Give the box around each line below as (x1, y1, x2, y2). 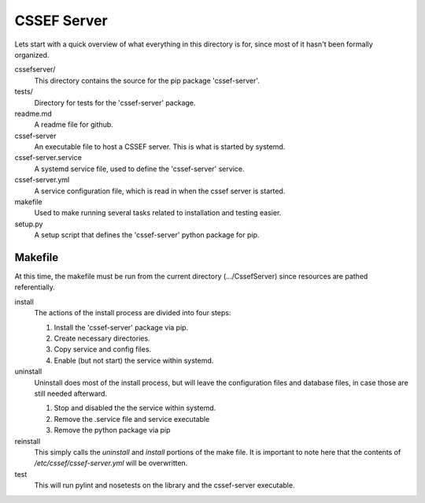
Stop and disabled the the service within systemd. (54, 403, 216, 413)
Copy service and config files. (54, 345, 152, 354)
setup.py (14, 219, 43, 229)
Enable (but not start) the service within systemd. (54, 356, 214, 365)
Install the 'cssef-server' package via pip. (54, 322, 189, 332)
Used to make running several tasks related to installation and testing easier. (34, 208, 282, 218)
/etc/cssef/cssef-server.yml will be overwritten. (34, 458, 188, 468)
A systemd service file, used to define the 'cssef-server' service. (34, 164, 245, 173)
